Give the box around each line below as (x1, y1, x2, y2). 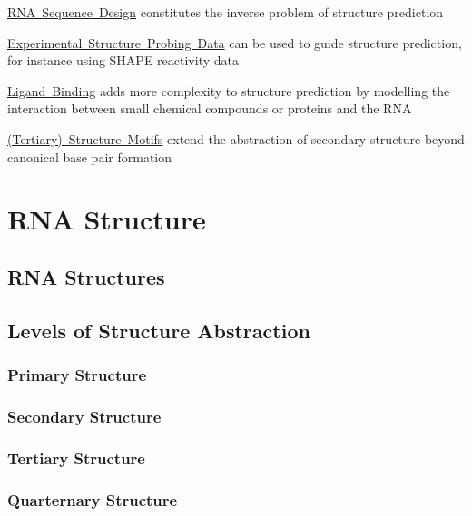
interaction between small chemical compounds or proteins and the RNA (7, 99, 412, 118)
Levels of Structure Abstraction (7, 316, 310, 344)
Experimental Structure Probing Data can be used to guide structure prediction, (7, 33, 462, 52)
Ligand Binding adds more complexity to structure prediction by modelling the (7, 81, 450, 100)
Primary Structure (7, 364, 147, 386)
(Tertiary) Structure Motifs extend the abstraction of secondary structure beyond (7, 129, 465, 148)
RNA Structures (7, 262, 165, 290)
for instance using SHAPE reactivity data (7, 51, 239, 70)
